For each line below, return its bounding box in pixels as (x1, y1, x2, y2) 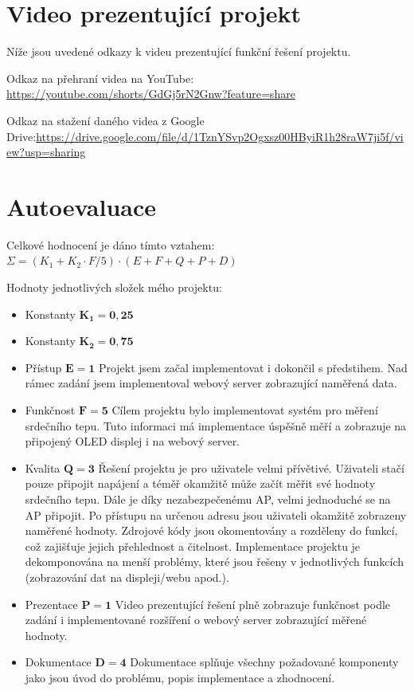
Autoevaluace (6, 190, 156, 222)
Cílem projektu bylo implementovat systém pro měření (111, 401, 378, 418)
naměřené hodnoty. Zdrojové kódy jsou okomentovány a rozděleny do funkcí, (25, 522, 398, 539)
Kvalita (25, 459, 61, 476)
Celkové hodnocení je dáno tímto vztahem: (6, 236, 215, 253)
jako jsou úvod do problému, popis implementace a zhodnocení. (25, 669, 335, 685)
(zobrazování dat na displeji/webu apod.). (25, 568, 229, 585)
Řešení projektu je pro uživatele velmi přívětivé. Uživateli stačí (98, 459, 404, 476)
